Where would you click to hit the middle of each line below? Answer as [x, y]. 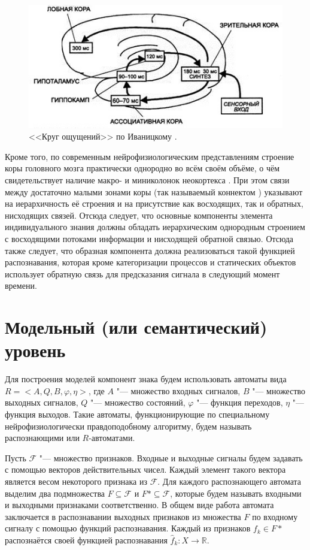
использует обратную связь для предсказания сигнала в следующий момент [142, 274]
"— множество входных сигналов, [178, 390]
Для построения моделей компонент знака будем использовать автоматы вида [146, 379]
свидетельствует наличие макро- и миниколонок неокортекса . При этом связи [147, 179]
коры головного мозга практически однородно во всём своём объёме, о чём [142, 168]
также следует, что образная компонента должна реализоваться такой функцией [150, 250]
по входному [275, 516]
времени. [21, 285]
